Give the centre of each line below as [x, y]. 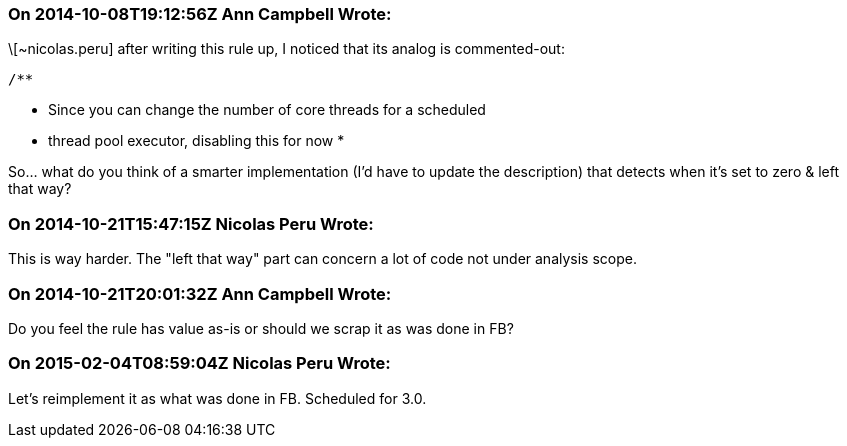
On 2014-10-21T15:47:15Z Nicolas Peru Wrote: [191, 223]
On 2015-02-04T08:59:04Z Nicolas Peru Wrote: [199, 363]
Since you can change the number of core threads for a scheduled [267, 110]
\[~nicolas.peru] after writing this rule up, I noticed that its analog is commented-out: [286, 49]
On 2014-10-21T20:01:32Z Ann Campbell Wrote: [200, 293]
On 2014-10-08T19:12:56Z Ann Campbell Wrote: [200, 14]
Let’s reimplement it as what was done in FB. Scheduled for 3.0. [217, 398]
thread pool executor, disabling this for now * [196, 141]
